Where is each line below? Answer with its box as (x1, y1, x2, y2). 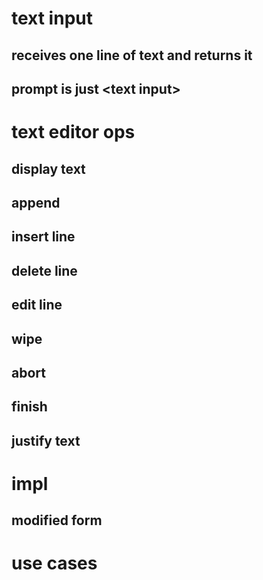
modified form (11, 512, 103, 529)
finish (11, 398, 48, 416)
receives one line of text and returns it (11, 47, 253, 64)
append (11, 194, 61, 211)
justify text (11, 432, 81, 449)
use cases (11, 552, 98, 575)
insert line (11, 228, 76, 246)
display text (11, 160, 86, 177)
